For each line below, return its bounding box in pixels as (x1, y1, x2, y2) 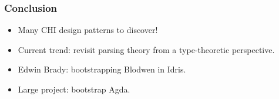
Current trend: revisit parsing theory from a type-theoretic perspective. (18, 43, 275, 55)
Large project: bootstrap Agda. (18, 83, 130, 95)
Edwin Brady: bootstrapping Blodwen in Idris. (18, 63, 186, 75)
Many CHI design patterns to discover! (18, 24, 158, 36)
